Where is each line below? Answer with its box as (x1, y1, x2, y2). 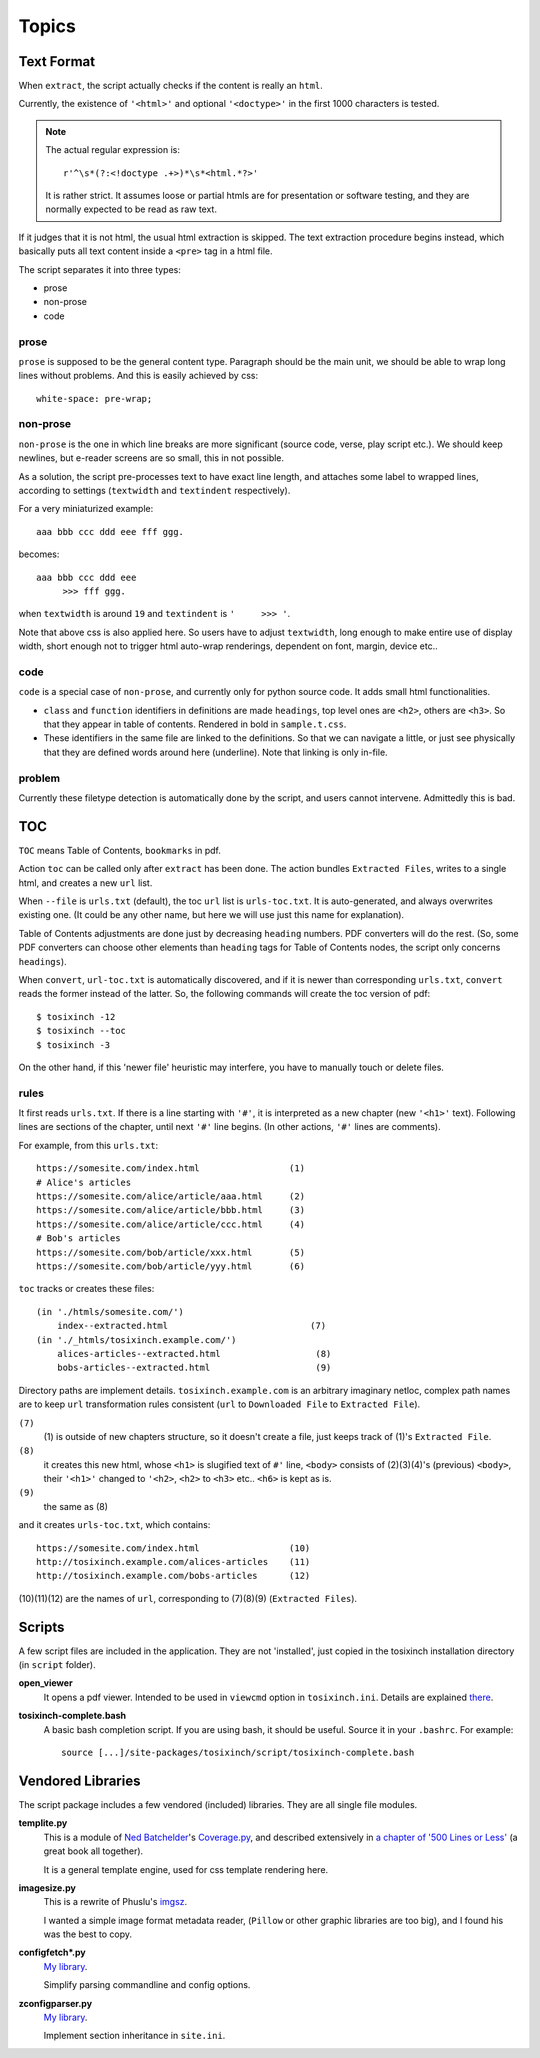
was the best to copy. (43, 1928, 132, 1940)
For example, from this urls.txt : (18, 1139, 159, 1151)
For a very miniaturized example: (18, 503, 154, 515)
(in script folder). (18, 1659, 96, 1671)
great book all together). (43, 1845, 144, 1857)
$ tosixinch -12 (36, 1011, 116, 1022)
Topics (18, 15, 77, 37)
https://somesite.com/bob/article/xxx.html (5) (36, 1246, 305, 1258)
